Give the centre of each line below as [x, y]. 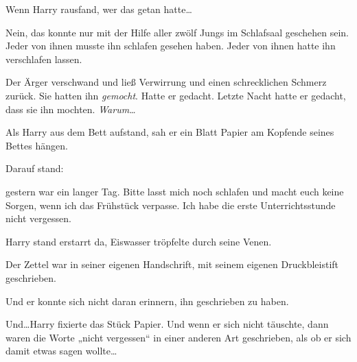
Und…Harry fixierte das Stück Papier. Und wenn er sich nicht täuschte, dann [167, 324]
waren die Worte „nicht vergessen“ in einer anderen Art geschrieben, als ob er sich [178, 337]
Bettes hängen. [37, 145]
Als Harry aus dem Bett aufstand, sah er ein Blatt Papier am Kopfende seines [170, 132]
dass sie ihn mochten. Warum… [71, 109]
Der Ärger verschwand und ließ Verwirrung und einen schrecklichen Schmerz [166, 82]
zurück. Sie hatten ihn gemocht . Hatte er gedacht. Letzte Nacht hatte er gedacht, [176, 95]
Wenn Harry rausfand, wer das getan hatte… [99, 9]
